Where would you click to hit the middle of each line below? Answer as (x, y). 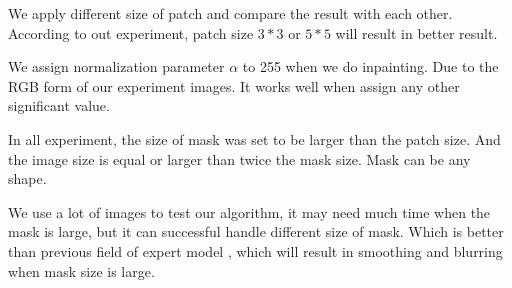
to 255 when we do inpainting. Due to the (370, 66)
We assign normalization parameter (116, 66)
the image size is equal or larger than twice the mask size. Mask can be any (239, 158)
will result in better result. (416, 32)
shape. (27, 178)
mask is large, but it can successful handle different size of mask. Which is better (256, 231)
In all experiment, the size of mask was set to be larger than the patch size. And (254, 138)
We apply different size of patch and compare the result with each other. (230, 13)
